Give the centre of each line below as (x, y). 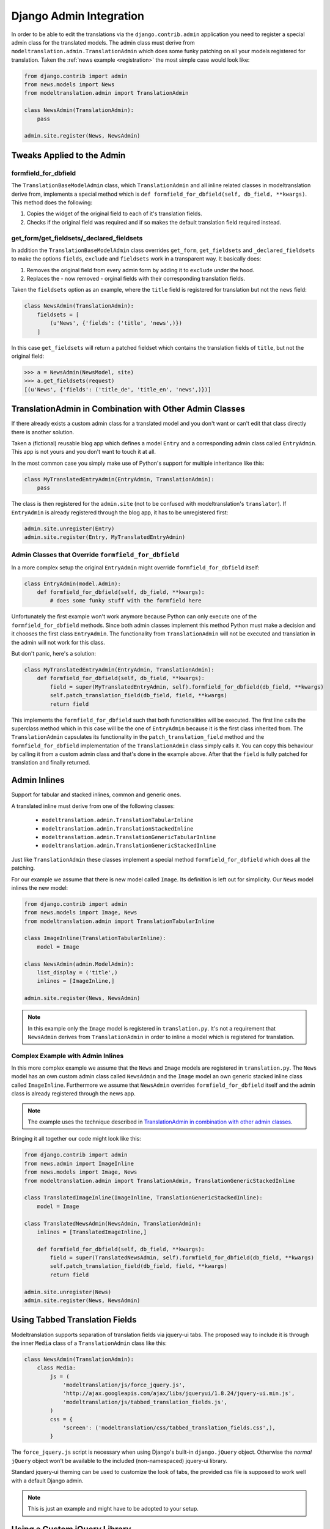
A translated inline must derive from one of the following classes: (93, 806)
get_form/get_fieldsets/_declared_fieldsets (77, 238)
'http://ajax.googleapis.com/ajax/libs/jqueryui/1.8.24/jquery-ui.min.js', (179, 1394)
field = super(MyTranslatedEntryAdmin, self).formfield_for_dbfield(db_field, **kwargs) (187, 687)
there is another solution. (43, 432)
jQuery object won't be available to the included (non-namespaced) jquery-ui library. (119, 1461)
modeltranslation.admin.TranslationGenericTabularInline (129, 837)
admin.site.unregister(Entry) (69, 528)
